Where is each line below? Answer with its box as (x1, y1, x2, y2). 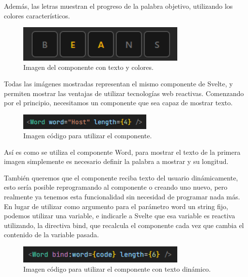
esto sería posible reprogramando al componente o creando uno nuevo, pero (4, 182, 228, 192)
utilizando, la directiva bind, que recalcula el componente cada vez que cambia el (4, 220, 244, 230)
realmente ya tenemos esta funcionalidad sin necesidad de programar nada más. (4, 192, 240, 202)
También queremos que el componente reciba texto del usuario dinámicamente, (4, 172, 238, 182)
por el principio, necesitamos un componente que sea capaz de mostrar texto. (4, 98, 233, 108)
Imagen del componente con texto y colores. (23, 62, 154, 72)
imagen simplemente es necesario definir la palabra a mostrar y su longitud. (4, 156, 229, 166)
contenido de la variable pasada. (4, 229, 99, 240)
